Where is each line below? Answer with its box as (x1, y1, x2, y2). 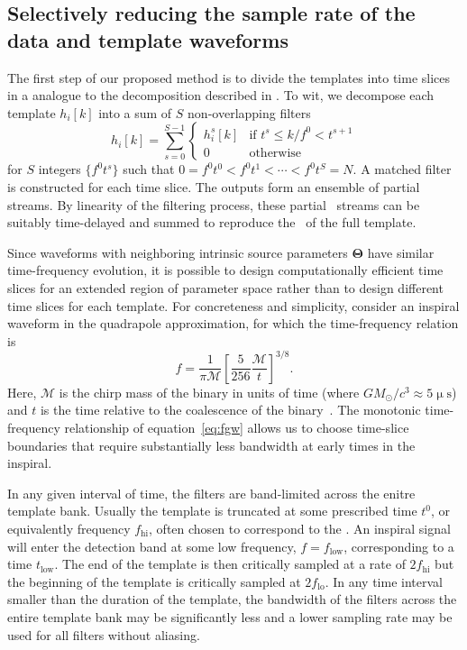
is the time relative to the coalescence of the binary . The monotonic (40, 400, 421, 419)
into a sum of (98, 103, 172, 122)
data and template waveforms (7, 25, 288, 53)
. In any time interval (325, 572, 443, 590)
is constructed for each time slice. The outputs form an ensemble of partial (7, 177, 420, 196)
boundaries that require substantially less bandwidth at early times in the (7, 435, 416, 454)
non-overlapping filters (188, 103, 311, 122)
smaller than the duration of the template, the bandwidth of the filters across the (7, 590, 457, 609)
